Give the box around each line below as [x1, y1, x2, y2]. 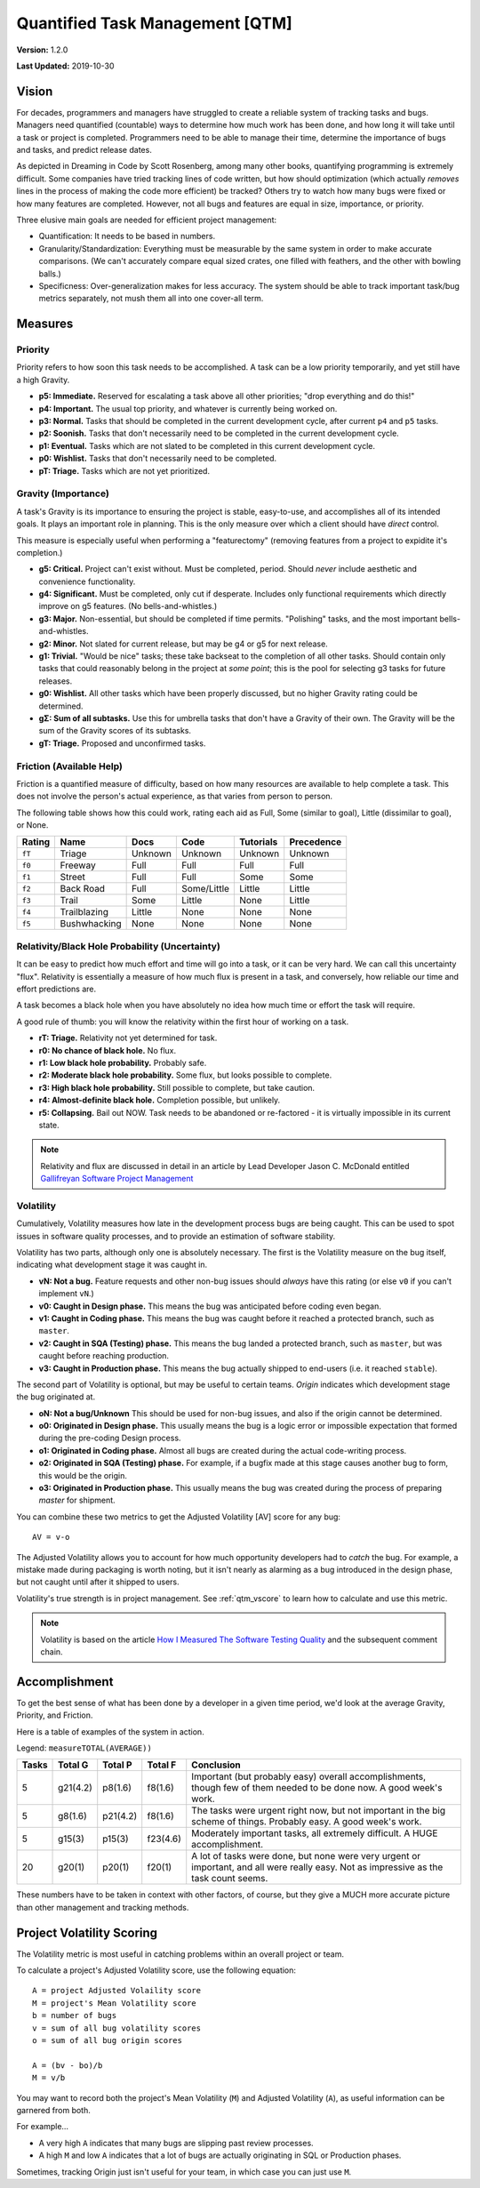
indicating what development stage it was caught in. [16, 1259, 208, 1270]
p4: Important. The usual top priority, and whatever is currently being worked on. [38, 403, 338, 413]
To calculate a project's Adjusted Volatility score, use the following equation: [16, 1965, 297, 1976]
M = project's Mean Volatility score [32, 1998, 197, 2008]
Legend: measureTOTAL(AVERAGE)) [16, 1743, 153, 1753]
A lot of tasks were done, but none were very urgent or [191, 1850, 421, 1863]
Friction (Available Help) [16, 760, 124, 773]
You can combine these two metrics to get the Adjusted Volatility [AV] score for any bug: [16, 1511, 341, 1522]
